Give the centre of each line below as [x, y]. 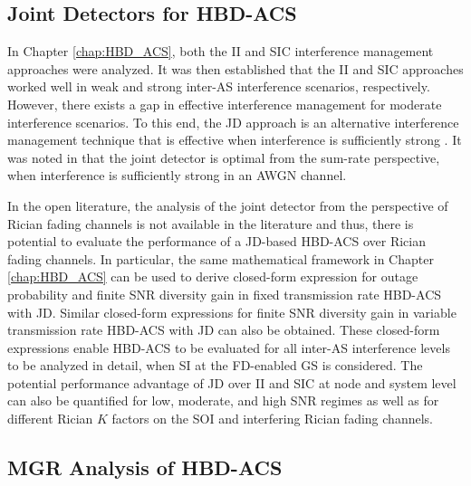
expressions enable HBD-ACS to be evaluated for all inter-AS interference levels [229, 347]
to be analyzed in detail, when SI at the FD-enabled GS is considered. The [215, 365]
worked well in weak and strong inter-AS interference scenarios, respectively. [219, 86]
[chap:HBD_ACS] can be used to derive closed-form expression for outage [213, 276]
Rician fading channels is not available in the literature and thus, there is [211, 223]
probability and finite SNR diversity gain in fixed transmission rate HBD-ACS [225, 294]
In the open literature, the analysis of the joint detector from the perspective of [228, 205]
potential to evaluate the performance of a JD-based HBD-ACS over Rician [216, 241]
